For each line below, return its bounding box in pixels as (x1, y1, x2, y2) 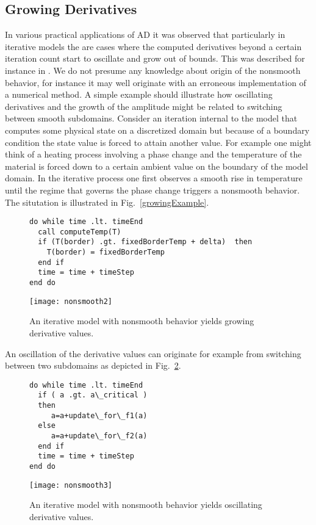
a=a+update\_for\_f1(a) (51, 411, 148, 420)
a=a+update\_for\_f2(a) (51, 432, 148, 441)
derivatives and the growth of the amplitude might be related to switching (5, 100, 282, 112)
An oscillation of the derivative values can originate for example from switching (5, 347, 301, 360)
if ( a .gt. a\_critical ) (38, 391, 148, 400)
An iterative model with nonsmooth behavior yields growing (29, 314, 254, 327)
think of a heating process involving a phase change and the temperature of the (5, 148, 302, 161)
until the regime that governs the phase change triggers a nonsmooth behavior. (5, 183, 300, 196)
